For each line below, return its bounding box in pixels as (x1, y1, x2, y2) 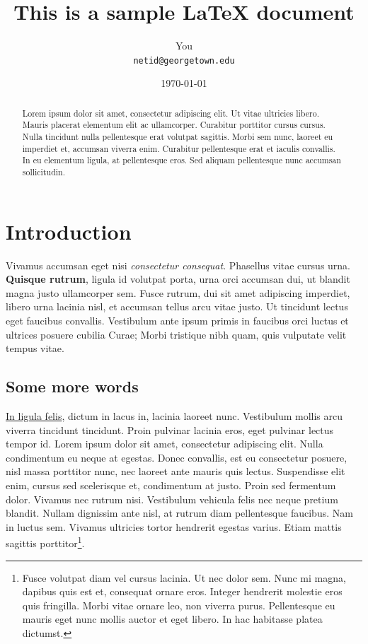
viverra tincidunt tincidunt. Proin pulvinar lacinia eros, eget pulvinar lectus (6, 422, 334, 437)
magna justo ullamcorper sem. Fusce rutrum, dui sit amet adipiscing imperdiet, (6, 285, 350, 300)
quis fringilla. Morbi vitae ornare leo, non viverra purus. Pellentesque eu (22, 597, 335, 612)
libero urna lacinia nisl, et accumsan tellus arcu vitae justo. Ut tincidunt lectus (6, 299, 348, 314)
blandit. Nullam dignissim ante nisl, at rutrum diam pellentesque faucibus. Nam (6, 505, 353, 520)
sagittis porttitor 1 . (6, 534, 85, 550)
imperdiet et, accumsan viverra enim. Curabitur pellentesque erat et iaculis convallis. (22, 142, 335, 154)
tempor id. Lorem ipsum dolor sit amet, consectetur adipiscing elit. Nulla (6, 436, 323, 451)
